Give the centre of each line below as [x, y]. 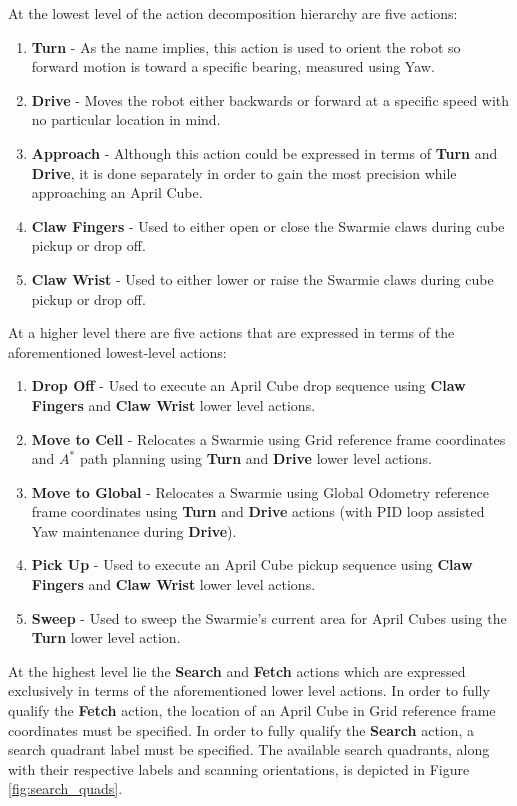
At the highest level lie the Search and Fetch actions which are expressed [237, 670]
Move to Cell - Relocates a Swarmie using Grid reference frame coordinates [268, 438]
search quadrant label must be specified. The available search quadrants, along [249, 749]
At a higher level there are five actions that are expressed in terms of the [231, 332]
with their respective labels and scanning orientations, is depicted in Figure [239, 768]
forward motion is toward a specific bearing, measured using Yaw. [233, 66]
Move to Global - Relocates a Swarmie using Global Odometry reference [260, 491]
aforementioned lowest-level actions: [117, 351]
